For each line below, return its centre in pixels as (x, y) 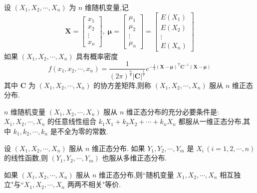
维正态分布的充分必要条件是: (173, 111)
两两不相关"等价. (94, 184)
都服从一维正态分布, (211, 121)
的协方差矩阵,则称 (123, 85)
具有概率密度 (97, 56)
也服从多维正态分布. (134, 158)
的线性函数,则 (26, 158)
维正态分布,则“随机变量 (136, 174)
